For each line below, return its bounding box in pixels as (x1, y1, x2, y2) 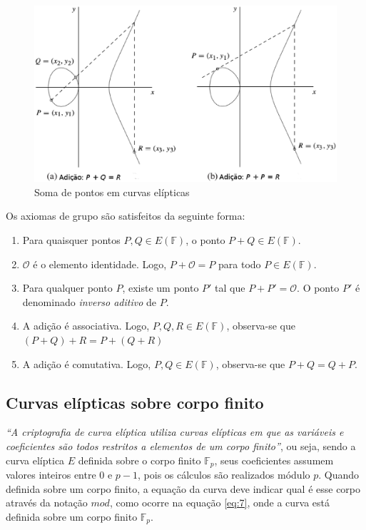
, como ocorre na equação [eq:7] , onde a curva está (109, 495, 330, 510)
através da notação (6, 495, 88, 510)
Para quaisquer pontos (22, 232, 121, 247)
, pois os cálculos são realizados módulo (138, 467, 310, 481)
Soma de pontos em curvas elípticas (34, 184, 190, 199)
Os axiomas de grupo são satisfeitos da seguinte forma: (6, 208, 245, 223)
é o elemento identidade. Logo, (33, 256, 167, 271)
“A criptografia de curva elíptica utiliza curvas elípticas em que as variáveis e (6, 424, 344, 439)
